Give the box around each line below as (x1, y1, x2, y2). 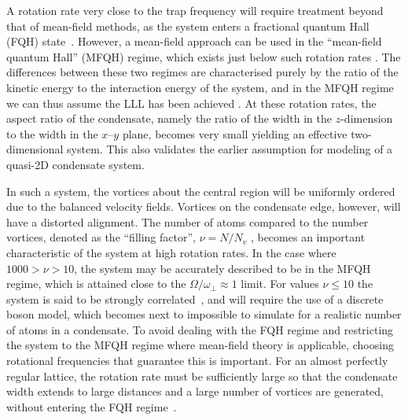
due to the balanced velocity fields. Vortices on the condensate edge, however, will (6, 198, 401, 215)
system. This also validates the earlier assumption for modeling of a (67, 141, 393, 157)
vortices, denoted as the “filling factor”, (6, 229, 196, 245)
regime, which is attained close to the (6, 275, 186, 292)
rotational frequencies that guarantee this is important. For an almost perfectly (6, 352, 388, 369)
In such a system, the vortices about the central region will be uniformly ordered (6, 182, 395, 199)
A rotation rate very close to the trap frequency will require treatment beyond (6, 2, 384, 18)
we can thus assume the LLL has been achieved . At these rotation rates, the (6, 94, 377, 111)
